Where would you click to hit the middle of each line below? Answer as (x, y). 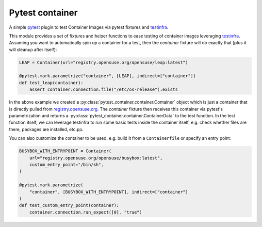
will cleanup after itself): (33, 49)
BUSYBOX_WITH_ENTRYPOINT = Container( (65, 151)
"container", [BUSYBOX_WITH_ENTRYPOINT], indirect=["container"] (109, 192)
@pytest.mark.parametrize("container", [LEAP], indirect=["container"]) (107, 76)
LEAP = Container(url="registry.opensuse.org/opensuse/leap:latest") (104, 62)
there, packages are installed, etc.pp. (46, 129)
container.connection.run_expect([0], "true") (86, 212)
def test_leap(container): (51, 83)
